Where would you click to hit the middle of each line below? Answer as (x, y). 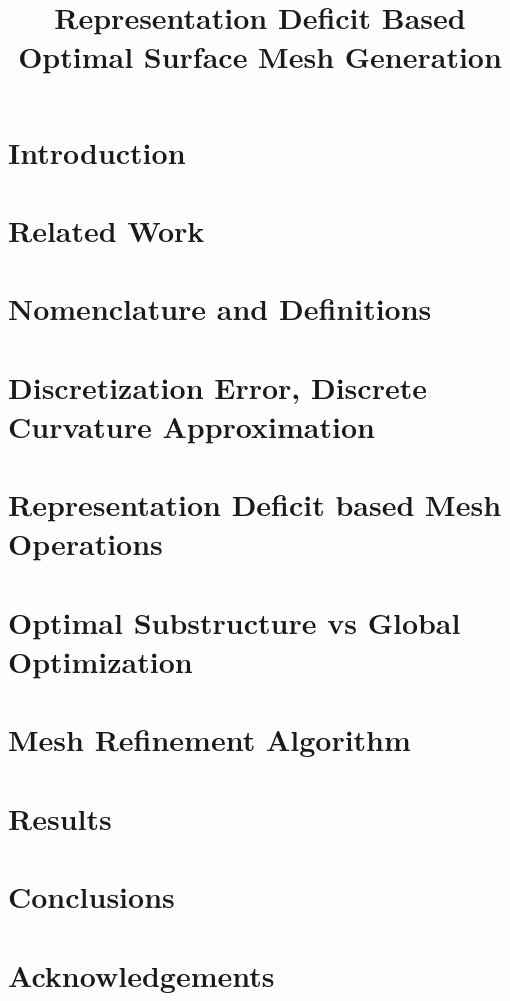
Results (60, 817)
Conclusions (91, 896)
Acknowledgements (141, 974)
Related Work (106, 229)
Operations (85, 543)
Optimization (100, 661)
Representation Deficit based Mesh (255, 504)
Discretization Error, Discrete (217, 386)
